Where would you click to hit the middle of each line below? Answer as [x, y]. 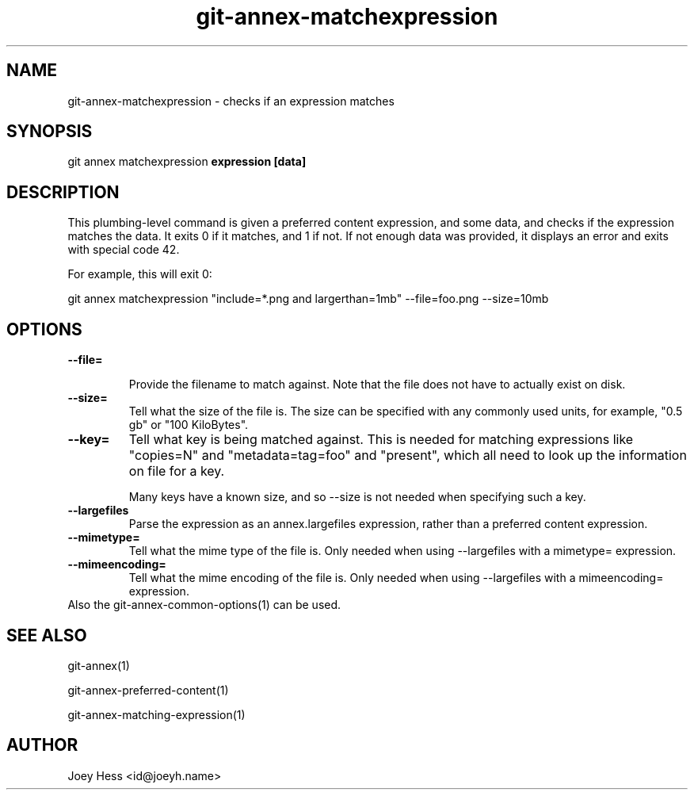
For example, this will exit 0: [140, 274]
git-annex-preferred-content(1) [148, 690]
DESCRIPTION [63, 192]
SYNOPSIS [50, 132]
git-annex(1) [99, 665]
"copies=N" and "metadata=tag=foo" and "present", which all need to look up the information [408, 455]
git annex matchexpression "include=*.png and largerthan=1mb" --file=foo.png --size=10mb [308, 299]
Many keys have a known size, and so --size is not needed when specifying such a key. [357, 497]
